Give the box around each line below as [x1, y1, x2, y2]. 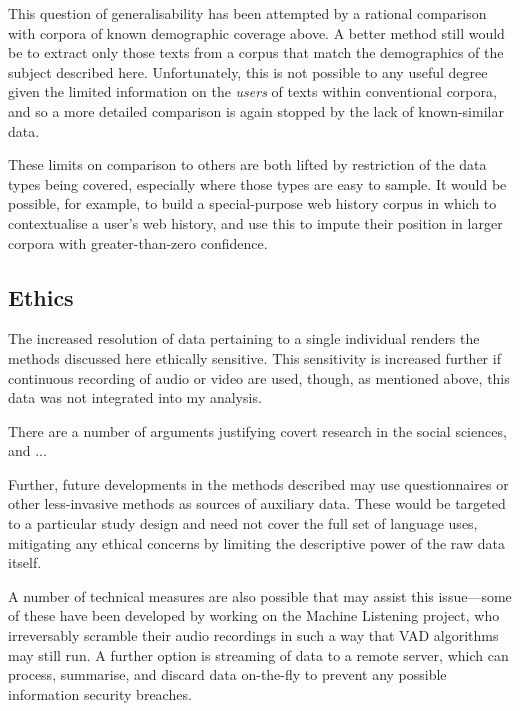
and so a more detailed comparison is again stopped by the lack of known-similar [8, 100, 504, 121]
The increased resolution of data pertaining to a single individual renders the [8, 328, 480, 349]
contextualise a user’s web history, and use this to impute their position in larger [8, 212, 503, 233]
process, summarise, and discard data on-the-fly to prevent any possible [8, 664, 447, 685]
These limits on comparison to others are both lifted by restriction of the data [8, 154, 487, 175]
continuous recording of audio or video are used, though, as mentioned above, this [8, 367, 510, 388]
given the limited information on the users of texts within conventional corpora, [8, 81, 497, 102]
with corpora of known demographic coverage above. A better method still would [8, 22, 505, 43]
